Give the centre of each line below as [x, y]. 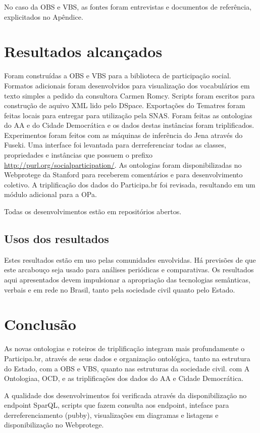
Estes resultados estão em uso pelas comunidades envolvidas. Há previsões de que [130, 259]
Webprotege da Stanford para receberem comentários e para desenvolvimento [123, 175]
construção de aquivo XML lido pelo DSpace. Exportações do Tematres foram [125, 105]
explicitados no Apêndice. [44, 16]
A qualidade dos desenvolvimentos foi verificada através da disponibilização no [125, 395]
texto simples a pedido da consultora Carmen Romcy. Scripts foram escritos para [129, 95]
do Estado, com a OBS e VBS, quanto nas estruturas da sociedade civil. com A [127, 368]
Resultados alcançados [83, 51]
